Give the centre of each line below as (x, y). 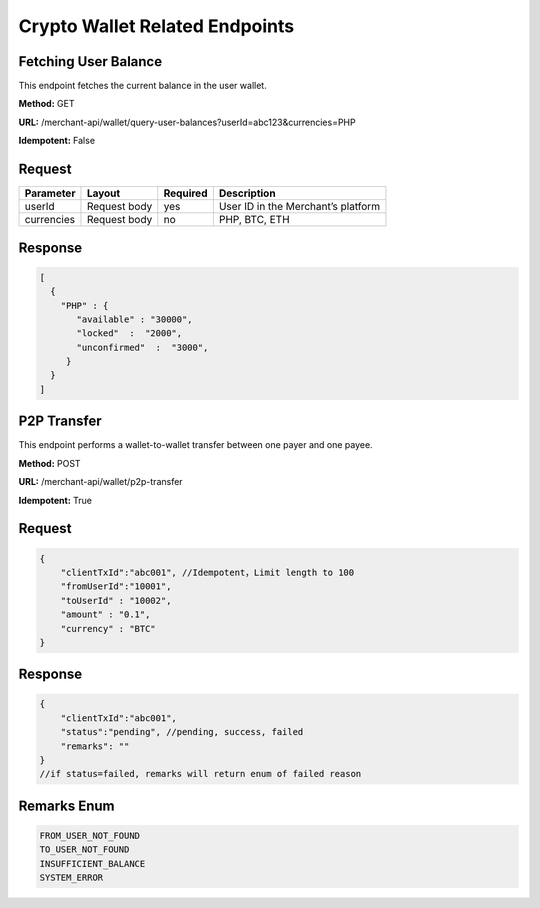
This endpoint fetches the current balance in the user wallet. (142, 86)
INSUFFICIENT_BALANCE (92, 863)
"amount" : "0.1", (105, 614)
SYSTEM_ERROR (71, 878)
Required (185, 193)
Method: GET (46, 104)
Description (247, 193)
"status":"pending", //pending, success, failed (182, 732)
